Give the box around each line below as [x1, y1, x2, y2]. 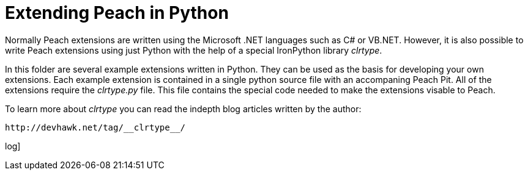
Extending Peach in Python [5, 2, 229, 23]
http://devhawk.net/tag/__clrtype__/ [5, 122, 186, 132]
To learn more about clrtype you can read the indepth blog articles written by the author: [5, 103, 362, 114]
